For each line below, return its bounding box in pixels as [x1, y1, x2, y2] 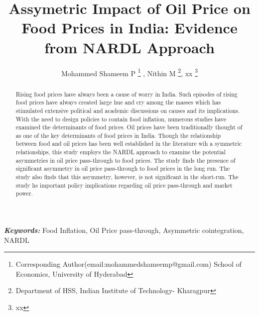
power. [15, 189, 33, 198]
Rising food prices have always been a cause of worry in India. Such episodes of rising [15, 90, 238, 98]
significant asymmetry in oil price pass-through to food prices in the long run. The [15, 164, 230, 173]
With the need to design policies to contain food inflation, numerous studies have [15, 114, 227, 123]
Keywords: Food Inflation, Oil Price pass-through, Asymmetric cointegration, [4, 225, 244, 235]
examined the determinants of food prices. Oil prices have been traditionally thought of [15, 123, 243, 131]
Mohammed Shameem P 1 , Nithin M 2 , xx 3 [61, 66, 198, 78]
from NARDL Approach [44, 37, 215, 57]
